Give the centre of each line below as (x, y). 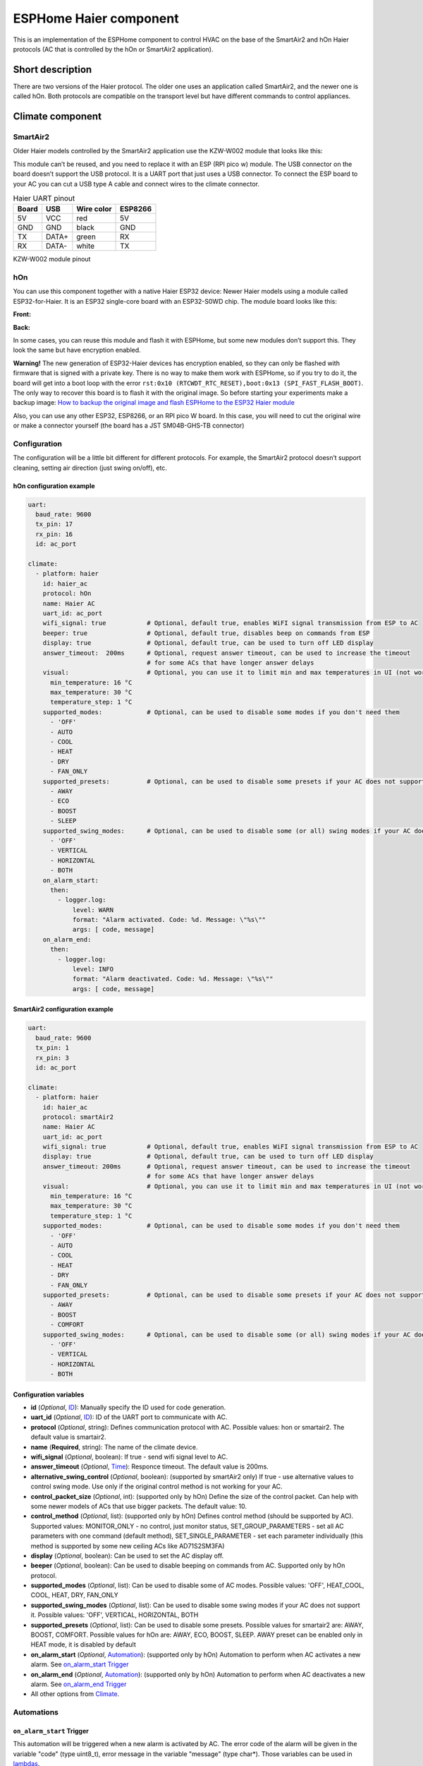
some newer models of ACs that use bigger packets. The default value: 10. (139, 1506)
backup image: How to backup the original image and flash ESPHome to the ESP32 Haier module (154, 403)
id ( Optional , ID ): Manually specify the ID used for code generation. (128, 1408)
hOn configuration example (54, 486)
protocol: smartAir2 (78, 1117)
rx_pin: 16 (54, 534)
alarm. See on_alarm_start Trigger (80, 1664)
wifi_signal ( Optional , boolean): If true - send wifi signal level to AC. (129, 1457)
